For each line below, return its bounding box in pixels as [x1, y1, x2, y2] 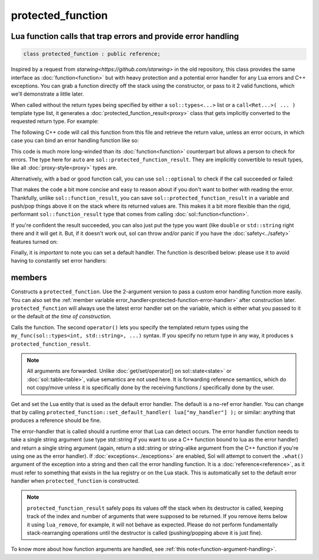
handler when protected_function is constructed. [11, 477, 140, 484]
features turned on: [11, 238, 58, 245]
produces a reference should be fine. [11, 417, 102, 424]
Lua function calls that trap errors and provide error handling [11, 31, 239, 41]
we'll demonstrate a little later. [11, 90, 84, 97]
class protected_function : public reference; [23, 51, 161, 57]
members [11, 273, 47, 283]
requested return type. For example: [11, 118, 99, 125]
